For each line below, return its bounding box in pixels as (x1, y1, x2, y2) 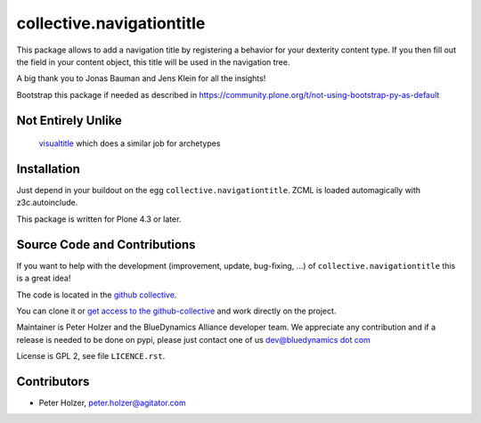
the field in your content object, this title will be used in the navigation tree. (16, 56, 290, 67)
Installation (16, 161, 80, 176)
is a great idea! (16, 273, 71, 284)
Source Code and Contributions (16, 237, 196, 252)
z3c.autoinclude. (16, 197, 78, 208)
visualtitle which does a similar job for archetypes (38, 138, 221, 149)
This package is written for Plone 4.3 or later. (16, 214, 182, 224)
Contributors (16, 374, 90, 389)
